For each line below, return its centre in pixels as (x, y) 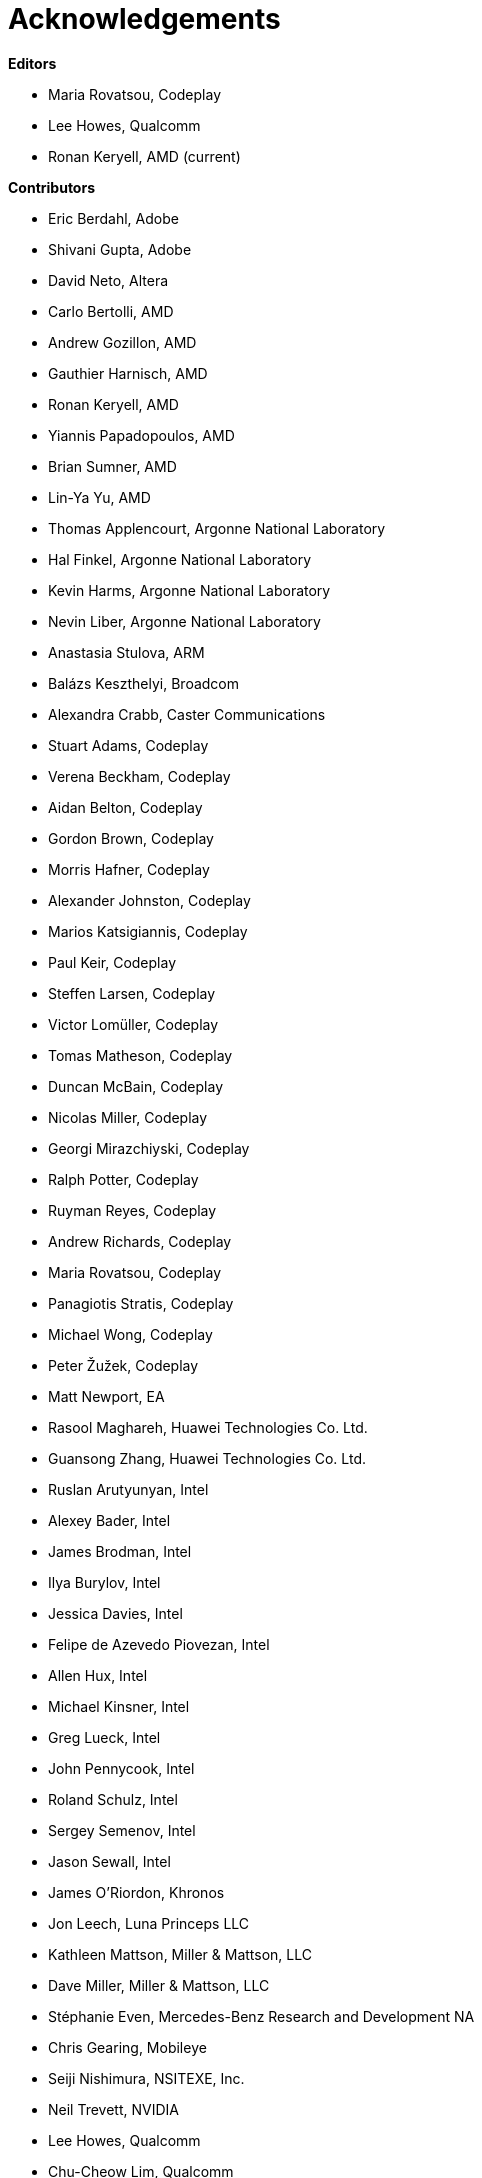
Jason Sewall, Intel (109, 1861)
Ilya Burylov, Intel (104, 1582)
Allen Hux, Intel (98, 1675)
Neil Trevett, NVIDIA (113, 2109)
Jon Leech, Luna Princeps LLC (149, 1923)
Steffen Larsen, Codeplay (132, 993)
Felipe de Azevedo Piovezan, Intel (159, 1644)
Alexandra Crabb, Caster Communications (187, 714)
